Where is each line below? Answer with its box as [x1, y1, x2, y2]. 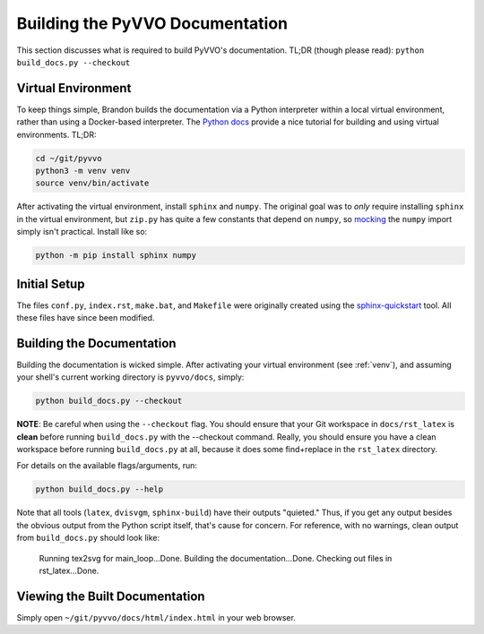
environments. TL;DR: [16, 129, 98, 140]
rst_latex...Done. [39, 565, 99, 576]
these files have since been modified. [16, 313, 155, 323]
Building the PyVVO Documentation [16, 13, 289, 33]
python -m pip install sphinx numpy [35, 251, 197, 261]
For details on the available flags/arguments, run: [16, 460, 197, 471]
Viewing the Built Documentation [16, 588, 205, 604]
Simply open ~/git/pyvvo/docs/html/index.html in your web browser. [16, 612, 296, 622]
